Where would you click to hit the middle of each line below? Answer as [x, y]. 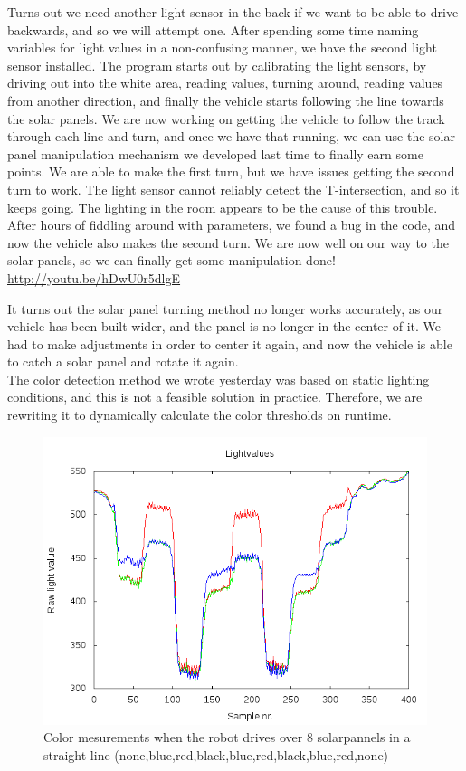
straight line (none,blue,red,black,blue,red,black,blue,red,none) [216, 754]
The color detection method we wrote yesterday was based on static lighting [219, 379]
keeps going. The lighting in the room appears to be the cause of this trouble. [223, 207]
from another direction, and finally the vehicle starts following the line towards [226, 100]
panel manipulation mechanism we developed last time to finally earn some [215, 153]
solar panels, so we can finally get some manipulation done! [171, 260]
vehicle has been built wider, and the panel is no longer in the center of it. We [224, 326]
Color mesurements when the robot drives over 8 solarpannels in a [227, 737]
